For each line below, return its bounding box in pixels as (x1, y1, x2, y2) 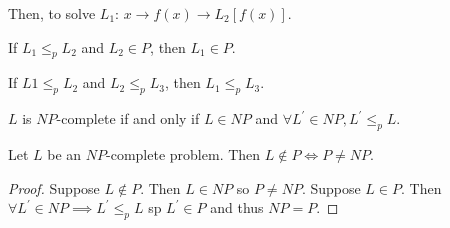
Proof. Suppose (8, 177, 100, 198)
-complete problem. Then (106, 143, 261, 164)
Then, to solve (8, 3, 96, 23)
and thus (210, 197, 264, 218)
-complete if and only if (56, 108, 200, 129)
